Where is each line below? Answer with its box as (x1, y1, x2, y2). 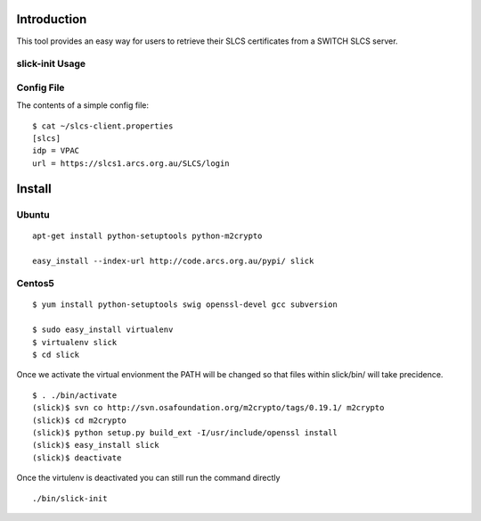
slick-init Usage (16, 58, 86, 70)
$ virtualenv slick (32, 337, 118, 347)
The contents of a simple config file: (16, 100, 150, 111)
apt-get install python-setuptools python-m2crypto (32, 230, 263, 241)
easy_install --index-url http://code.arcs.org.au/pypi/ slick (32, 255, 314, 266)
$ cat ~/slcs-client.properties (32, 120, 174, 131)
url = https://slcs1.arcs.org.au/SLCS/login (32, 158, 231, 169)
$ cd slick (32, 350, 80, 360)
